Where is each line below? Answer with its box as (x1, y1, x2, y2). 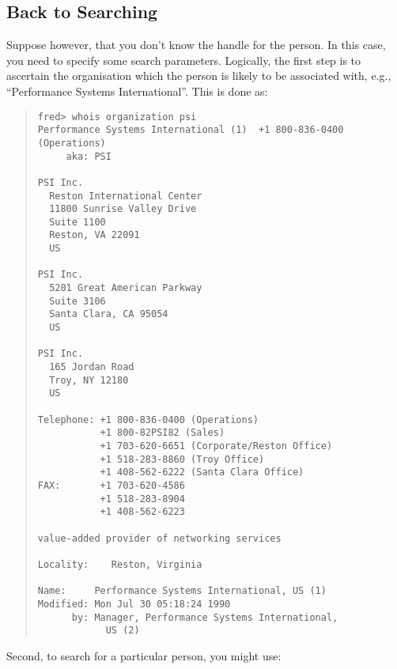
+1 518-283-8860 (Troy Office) (100, 453, 265, 465)
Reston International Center (49, 190, 202, 202)
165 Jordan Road (49, 361, 134, 373)
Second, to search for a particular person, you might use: (6, 647, 282, 663)
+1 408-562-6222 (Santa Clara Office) (100, 467, 304, 478)
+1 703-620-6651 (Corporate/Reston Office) (100, 440, 333, 452)
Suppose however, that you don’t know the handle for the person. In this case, (6, 36, 386, 53)
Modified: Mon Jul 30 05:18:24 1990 (37, 598, 231, 610)
